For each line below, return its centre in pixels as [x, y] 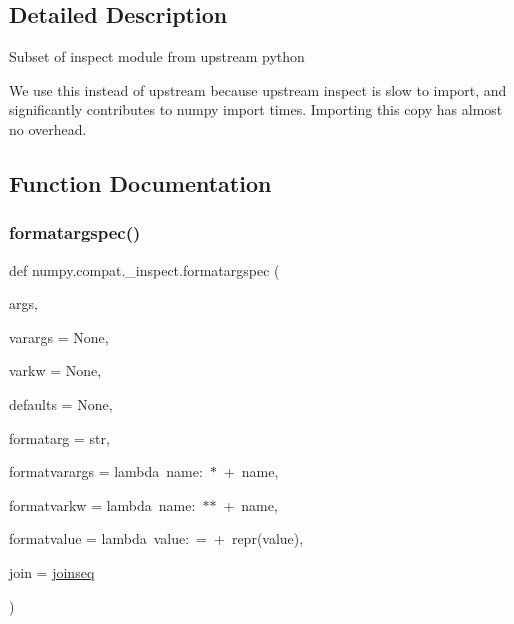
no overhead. [48, 128]
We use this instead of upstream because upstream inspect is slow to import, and [258, 89]
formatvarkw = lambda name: [102, 504]
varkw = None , [55, 370]
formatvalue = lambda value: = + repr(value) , [156, 538]
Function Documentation [140, 182]
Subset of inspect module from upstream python [157, 56]
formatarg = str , [59, 437]
